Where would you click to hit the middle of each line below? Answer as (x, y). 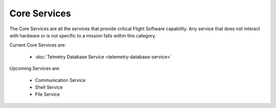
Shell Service (49, 87)
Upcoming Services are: (35, 69)
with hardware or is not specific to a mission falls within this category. (83, 35)
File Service (48, 94)
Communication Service (60, 80)
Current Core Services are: (38, 45)
